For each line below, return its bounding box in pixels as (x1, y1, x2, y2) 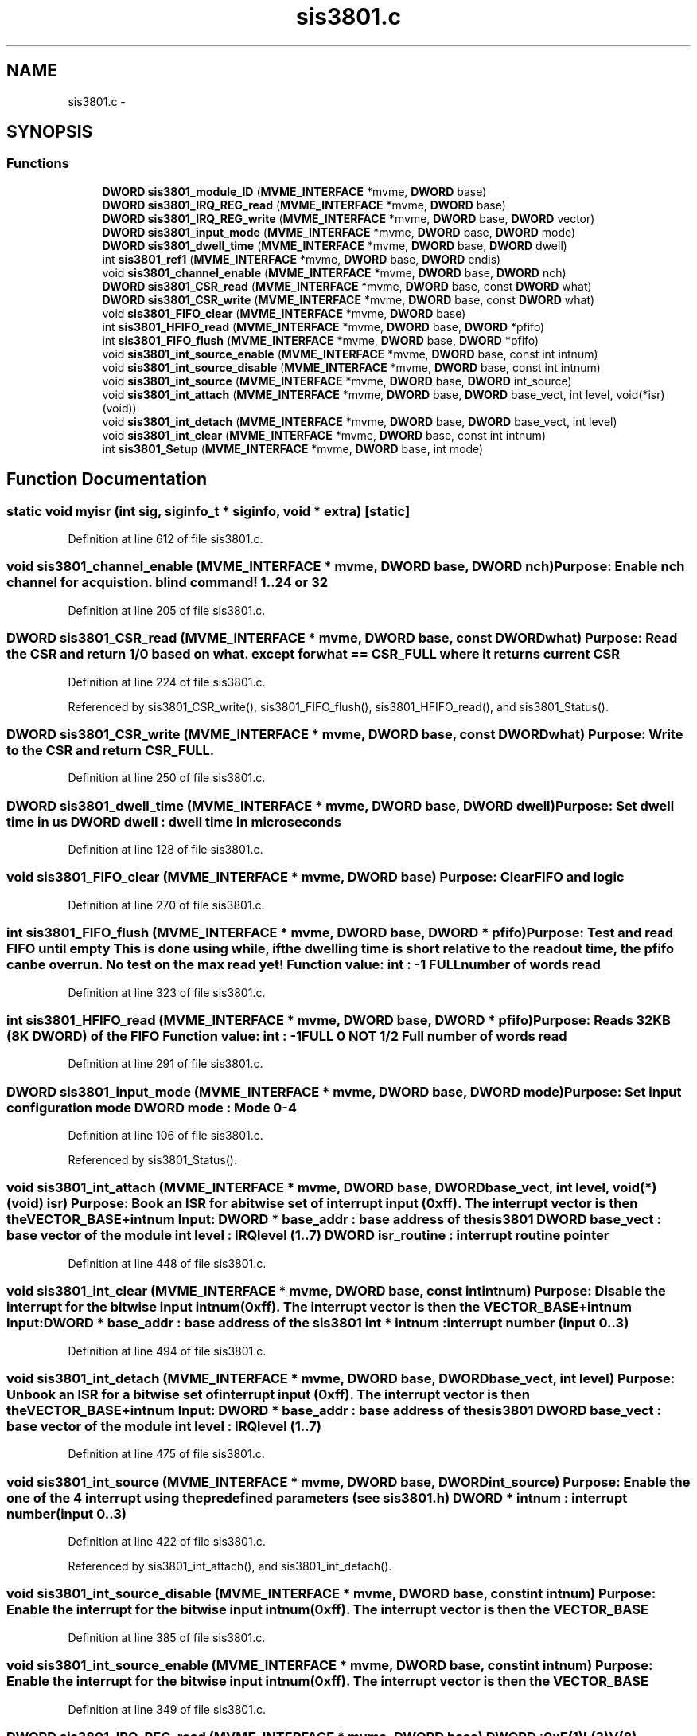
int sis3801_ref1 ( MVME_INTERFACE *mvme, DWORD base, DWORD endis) (102, 252, 501, 266)
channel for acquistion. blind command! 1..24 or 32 (6, 574, 329, 591)
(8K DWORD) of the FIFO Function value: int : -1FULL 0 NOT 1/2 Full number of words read (6, 1027, 567, 1044)
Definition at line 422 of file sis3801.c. (68, 1535, 266, 1549)
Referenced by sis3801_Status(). (68, 1153, 237, 1167)
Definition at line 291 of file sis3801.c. (68, 1057, 263, 1071)
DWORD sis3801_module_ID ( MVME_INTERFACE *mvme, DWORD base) (102, 184, 487, 198)
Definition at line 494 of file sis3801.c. (68, 1343, 267, 1358)
